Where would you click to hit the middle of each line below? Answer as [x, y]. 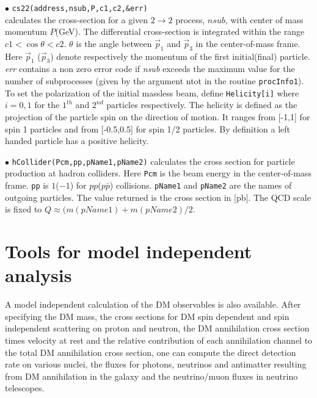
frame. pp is [27, 185]
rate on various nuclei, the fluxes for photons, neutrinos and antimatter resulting [156, 364]
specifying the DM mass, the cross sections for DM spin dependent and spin [147, 316]
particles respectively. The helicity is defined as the [202, 105]
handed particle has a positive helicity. [77, 141]
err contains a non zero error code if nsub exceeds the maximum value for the [150, 69]
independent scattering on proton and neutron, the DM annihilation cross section [157, 328]
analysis [38, 275]
